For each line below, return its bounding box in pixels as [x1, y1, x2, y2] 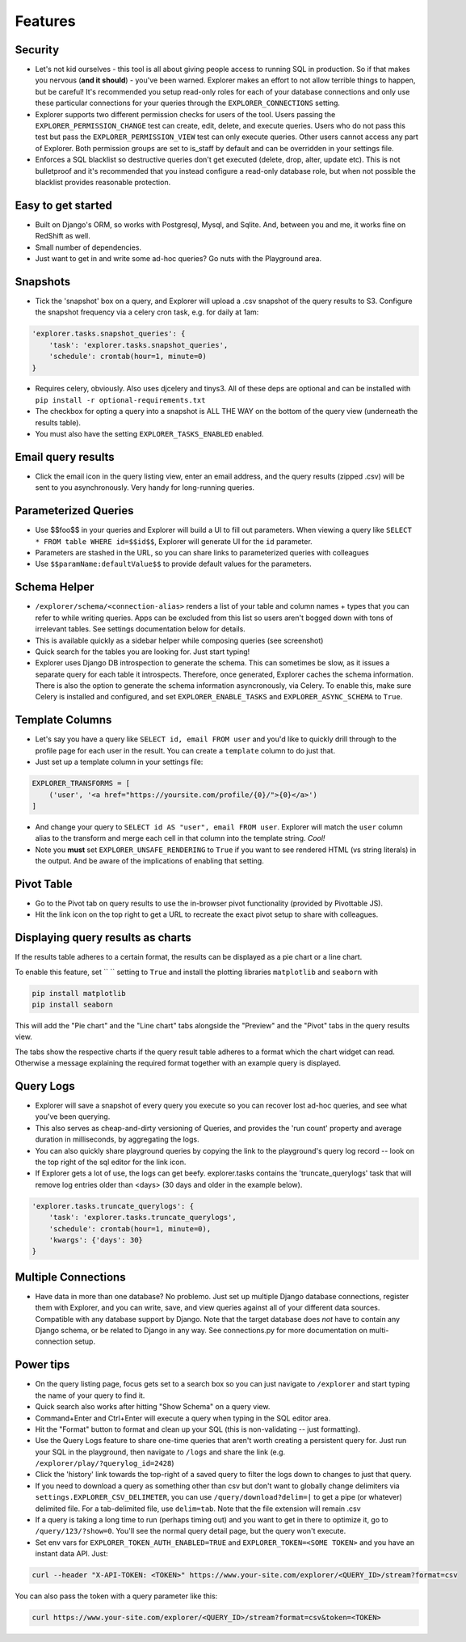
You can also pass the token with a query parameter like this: [15, 1591, 218, 1601]
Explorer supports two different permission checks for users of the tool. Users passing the [35, 109, 336, 119]
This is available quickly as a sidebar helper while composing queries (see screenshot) [35, 635, 324, 645]
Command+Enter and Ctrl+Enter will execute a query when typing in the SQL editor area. [35, 1413, 331, 1423]
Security [15, 43, 60, 57]
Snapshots [15, 275, 71, 289]
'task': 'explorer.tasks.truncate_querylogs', [48, 1213, 237, 1222]
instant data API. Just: [35, 1549, 108, 1559]
